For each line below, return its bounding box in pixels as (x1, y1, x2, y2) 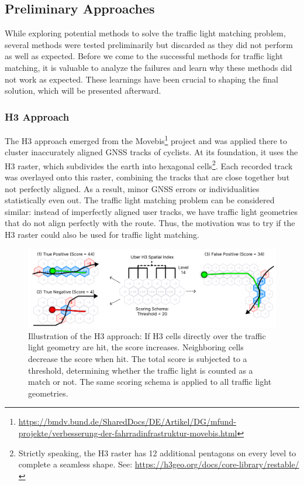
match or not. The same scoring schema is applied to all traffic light (28, 375, 272, 388)
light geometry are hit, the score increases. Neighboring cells (28, 341, 244, 353)
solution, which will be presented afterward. (5, 84, 161, 97)
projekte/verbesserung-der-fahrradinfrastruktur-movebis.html (18, 426, 237, 439)
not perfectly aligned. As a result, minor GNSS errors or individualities (5, 182, 260, 194)
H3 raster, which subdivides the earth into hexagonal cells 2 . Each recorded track (5, 158, 293, 172)
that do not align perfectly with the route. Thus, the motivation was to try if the (5, 217, 295, 229)
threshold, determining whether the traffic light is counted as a (28, 364, 253, 376)
